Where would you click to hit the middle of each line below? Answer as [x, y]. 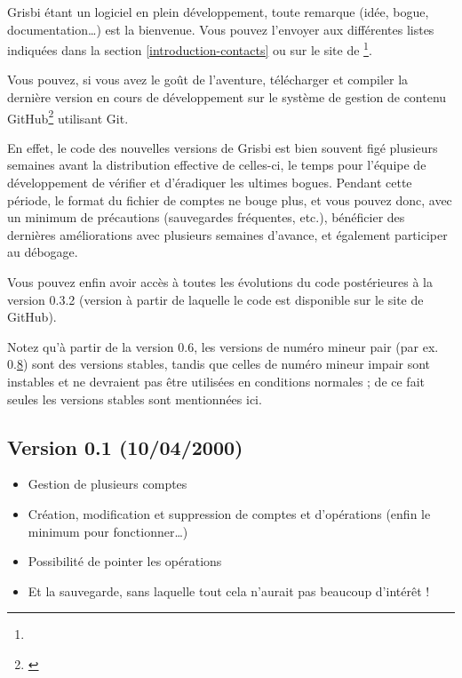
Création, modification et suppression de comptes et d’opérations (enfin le [229, 513]
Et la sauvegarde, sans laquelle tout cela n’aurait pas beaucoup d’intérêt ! [229, 590]
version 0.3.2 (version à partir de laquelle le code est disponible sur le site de [215, 299]
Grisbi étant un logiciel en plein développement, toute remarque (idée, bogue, [218, 12]
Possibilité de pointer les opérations [125, 561]
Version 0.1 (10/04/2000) [125, 447]
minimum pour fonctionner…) [108, 531]
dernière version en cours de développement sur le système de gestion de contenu [227, 97]
